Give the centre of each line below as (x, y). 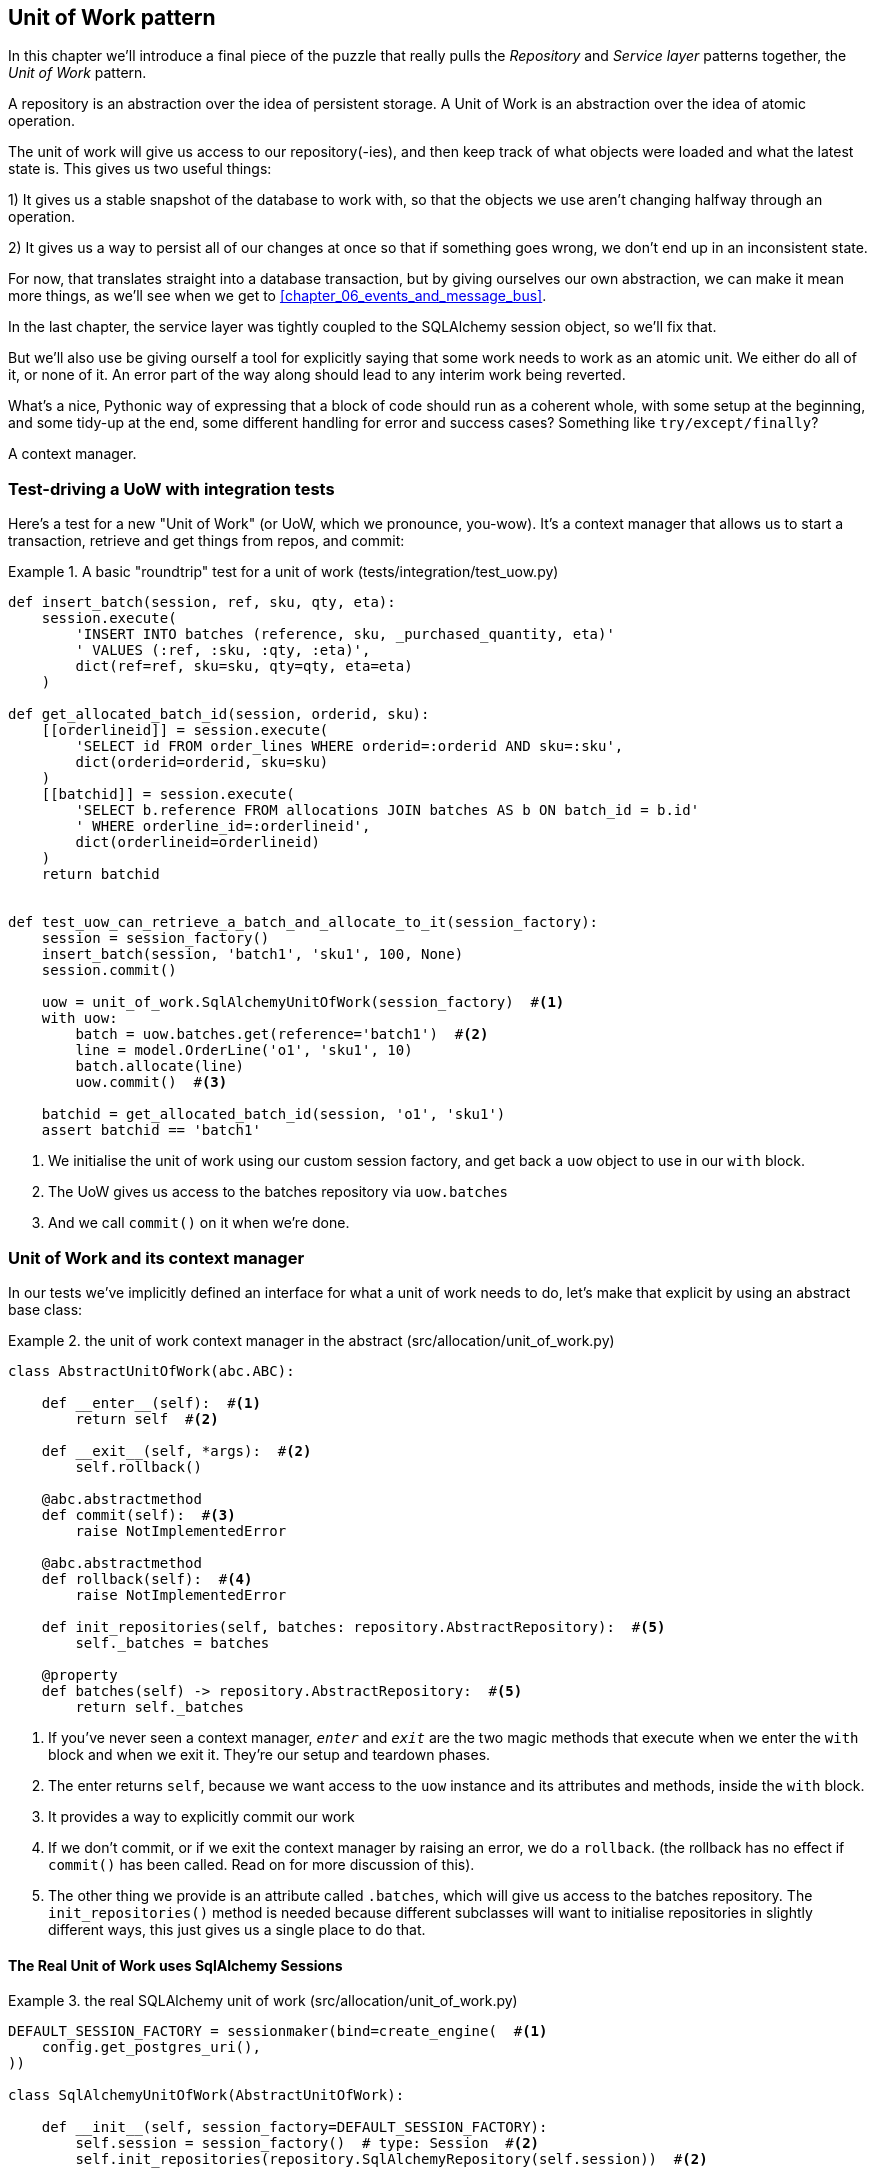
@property (79, 1674)
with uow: (79, 1018)
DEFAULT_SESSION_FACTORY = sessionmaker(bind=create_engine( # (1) (278, 2031)
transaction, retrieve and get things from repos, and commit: (206, 541)
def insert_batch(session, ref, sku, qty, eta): (202, 602)
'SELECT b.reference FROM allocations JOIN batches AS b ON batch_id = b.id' (387, 810)
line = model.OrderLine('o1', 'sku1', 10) (244, 1050)
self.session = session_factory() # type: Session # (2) (307, 2143)
